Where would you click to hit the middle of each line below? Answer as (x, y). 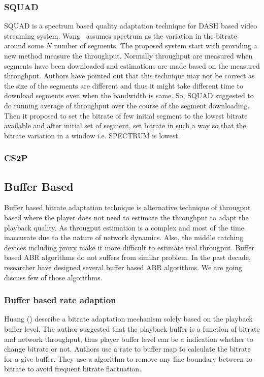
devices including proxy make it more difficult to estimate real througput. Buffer (129, 247)
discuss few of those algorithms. (53, 277)
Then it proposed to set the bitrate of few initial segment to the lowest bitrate (126, 115)
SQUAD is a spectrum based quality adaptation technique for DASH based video (131, 26)
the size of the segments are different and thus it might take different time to (124, 85)
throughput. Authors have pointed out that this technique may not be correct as (129, 76)
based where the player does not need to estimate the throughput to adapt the (126, 217)
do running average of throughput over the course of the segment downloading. (127, 105)
